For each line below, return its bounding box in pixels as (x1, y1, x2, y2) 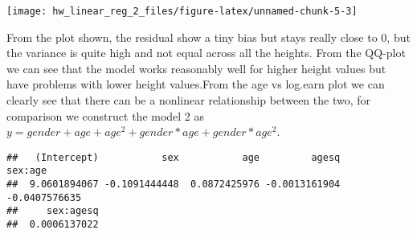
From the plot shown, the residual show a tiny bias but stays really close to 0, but (6, 28, 411, 45)
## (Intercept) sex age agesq (6, 151, 341, 163)
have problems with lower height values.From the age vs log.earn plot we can (6, 76, 385, 92)
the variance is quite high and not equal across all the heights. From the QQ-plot (6, 44, 406, 61)
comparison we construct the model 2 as (6, 107, 205, 124)
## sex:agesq (6, 205, 99, 217)
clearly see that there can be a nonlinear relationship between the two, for (6, 92, 370, 109)
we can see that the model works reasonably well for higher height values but (6, 60, 386, 76)
